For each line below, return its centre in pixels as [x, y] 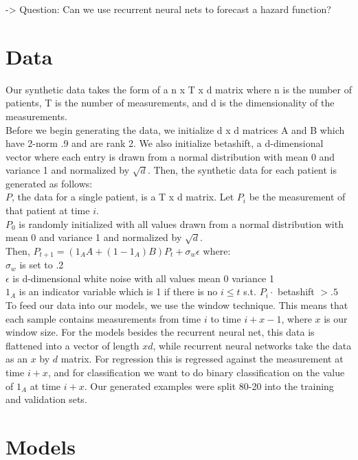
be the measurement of [297, 197]
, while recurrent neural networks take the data [252, 345]
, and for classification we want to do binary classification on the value [196, 372]
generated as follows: [49, 183]
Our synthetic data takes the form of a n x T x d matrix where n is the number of [179, 89]
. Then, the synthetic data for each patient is [242, 170]
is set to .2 [42, 265]
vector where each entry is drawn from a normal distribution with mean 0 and [170, 156]
